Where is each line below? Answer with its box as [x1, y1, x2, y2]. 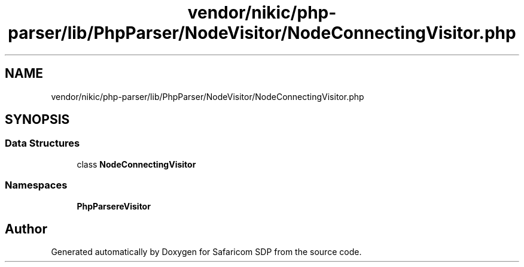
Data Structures [5, 137, 80, 150]
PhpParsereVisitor [77, 201, 151, 211]
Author [5, 221, 47, 236]
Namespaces [5, 179, 68, 192]
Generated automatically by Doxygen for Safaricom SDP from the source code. [51, 247, 362, 257]
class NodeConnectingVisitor [77, 159, 196, 169]
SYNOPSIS [5, 112, 70, 128]
